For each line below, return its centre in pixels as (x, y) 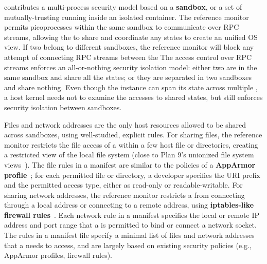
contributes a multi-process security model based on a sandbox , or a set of (123, 7)
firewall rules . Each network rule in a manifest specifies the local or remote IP (132, 215)
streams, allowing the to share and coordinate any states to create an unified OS (131, 37)
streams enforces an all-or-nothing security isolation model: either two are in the (131, 67)
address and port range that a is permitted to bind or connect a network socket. (130, 225)
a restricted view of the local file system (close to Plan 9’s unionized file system (129, 155)
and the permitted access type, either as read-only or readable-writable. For (123, 185)
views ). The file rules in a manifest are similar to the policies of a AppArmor (130, 164)
